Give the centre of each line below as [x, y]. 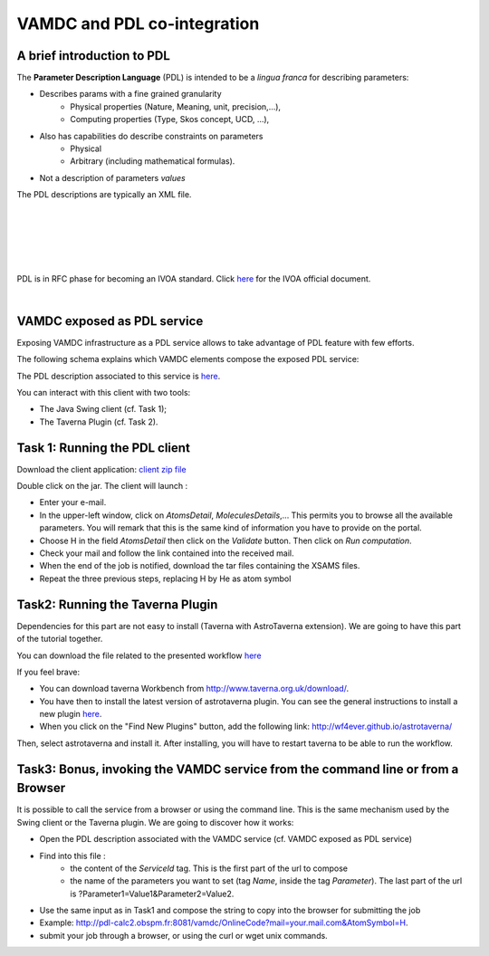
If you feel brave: [48, 672]
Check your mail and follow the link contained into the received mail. [167, 553]
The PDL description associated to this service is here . [119, 376]
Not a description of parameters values [112, 177]
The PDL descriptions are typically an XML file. [104, 195]
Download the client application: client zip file [101, 469]
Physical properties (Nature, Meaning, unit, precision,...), [175, 106]
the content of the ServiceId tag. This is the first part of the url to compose [209, 868]
